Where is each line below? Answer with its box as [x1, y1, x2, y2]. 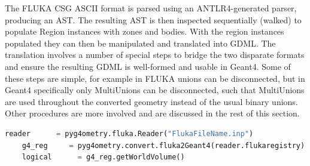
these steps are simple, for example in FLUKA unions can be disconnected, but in [5, 72, 305, 84]
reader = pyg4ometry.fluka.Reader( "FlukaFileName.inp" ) [5, 129, 254, 138]
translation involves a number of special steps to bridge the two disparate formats [5, 48, 305, 61]
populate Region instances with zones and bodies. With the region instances [5, 25, 284, 38]
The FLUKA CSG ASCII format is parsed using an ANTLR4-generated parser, [5, 2, 297, 14]
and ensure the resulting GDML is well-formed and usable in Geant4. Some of [5, 60, 291, 72]
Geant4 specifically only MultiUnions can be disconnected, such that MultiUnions [5, 84, 305, 96]
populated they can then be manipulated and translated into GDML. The [5, 36, 276, 49]
